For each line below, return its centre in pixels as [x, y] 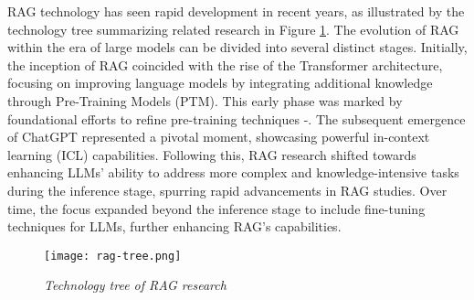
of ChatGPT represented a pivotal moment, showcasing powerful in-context [219, 137]
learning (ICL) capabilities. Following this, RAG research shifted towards [212, 154]
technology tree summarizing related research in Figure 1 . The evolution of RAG [233, 29]
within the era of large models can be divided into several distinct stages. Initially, [237, 47]
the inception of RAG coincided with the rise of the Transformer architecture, [225, 64]
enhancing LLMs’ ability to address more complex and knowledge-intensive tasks [233, 172]
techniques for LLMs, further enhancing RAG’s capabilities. [174, 226]
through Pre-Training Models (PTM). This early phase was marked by [205, 100]
